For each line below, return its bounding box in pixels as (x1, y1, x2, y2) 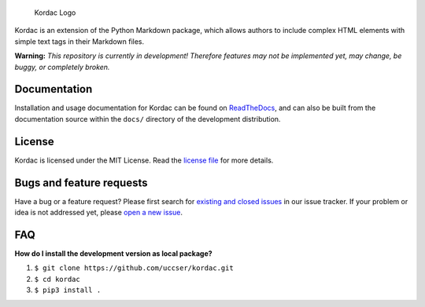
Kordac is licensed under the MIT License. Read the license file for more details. (14, 155, 274, 165)
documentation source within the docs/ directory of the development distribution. (14, 114, 281, 123)
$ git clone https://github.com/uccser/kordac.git (34, 264, 234, 272)
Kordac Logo (34, 8, 76, 17)
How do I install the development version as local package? (14, 248, 213, 258)
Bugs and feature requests (14, 176, 148, 189)
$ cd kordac (34, 275, 80, 283)
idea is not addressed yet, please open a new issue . (14, 208, 183, 217)
